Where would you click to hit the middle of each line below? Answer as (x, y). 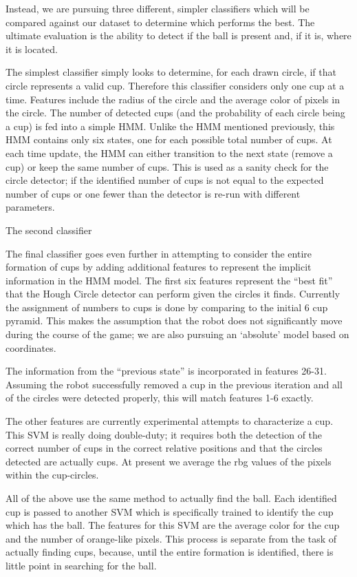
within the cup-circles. (52, 475)
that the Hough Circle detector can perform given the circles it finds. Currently (173, 294)
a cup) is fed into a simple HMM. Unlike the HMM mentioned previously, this (170, 126)
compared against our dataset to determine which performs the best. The (160, 22)
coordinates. (31, 347)
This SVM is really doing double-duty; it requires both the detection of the (164, 434)
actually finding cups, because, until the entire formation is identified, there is (170, 552)
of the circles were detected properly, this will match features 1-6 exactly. (160, 398)
